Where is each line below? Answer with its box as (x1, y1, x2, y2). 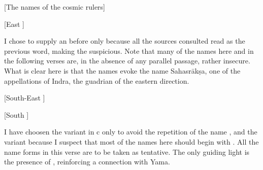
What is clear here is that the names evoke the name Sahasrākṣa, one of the (4, 65, 241, 76)
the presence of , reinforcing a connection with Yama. (4, 156, 170, 167)
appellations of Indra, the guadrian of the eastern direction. (4, 75, 189, 86)
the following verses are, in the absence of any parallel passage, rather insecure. (4, 55, 250, 66)
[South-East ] (4, 92, 45, 103)
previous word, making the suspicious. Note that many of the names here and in (4, 45, 254, 56)
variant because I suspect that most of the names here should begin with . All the (4, 136, 259, 147)
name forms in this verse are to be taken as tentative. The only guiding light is (4, 146, 250, 157)
